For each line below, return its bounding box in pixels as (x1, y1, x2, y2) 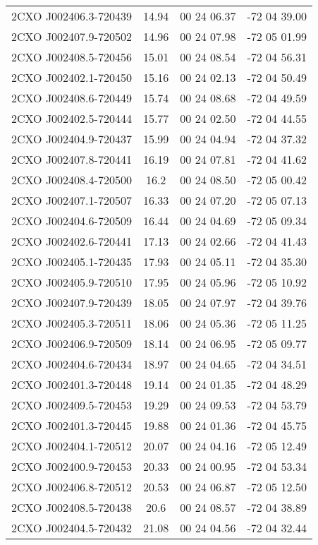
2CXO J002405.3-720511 (11, 315, 132, 331)
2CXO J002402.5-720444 (11, 110, 132, 126)
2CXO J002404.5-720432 (11, 520, 132, 536)
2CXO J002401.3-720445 (11, 417, 132, 433)
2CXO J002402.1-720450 (11, 69, 132, 85)
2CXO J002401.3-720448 (11, 376, 132, 393)
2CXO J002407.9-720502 (11, 28, 132, 44)
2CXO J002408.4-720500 (11, 172, 132, 188)
